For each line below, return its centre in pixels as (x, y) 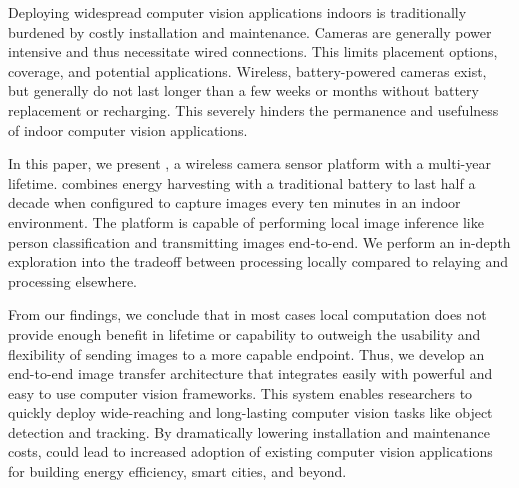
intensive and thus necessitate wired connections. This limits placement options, (253, 51)
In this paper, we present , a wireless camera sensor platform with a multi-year (249, 163)
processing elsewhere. (73, 280)
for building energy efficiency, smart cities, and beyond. (177, 471)
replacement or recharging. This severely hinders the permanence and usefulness (253, 109)
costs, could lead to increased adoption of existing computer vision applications (250, 451)
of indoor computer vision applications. (128, 129)
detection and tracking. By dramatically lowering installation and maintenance (249, 431)
